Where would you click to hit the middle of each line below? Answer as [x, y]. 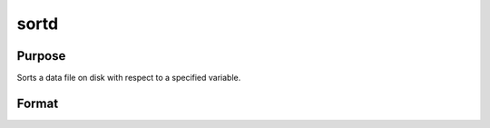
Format [38, 103]
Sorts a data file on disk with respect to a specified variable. [129, 78]
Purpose [41, 56]
